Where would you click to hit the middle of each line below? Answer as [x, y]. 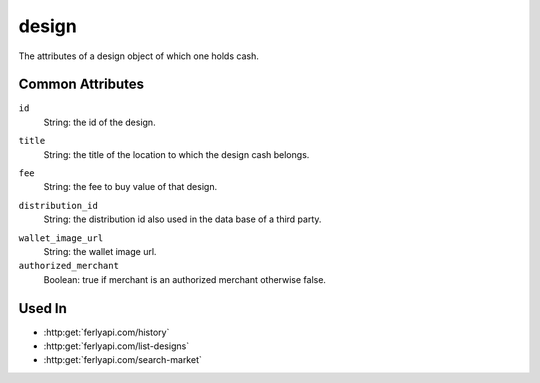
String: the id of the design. [99, 122]
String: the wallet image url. [100, 251]
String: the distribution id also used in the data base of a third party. [182, 219]
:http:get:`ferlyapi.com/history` [106, 332]
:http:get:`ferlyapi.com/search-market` [122, 360]
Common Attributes [81, 84]
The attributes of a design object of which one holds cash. [138, 56]
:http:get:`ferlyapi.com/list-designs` [116, 346]
